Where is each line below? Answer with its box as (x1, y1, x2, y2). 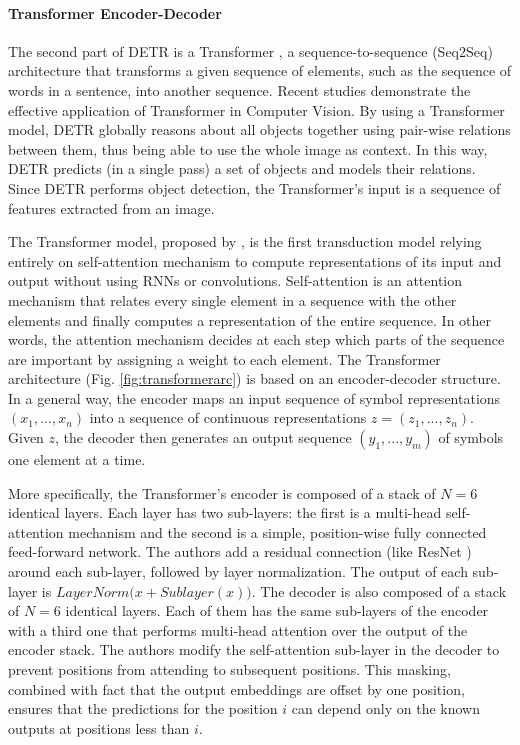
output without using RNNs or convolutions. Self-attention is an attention (8, 270, 463, 291)
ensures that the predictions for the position (8, 698, 278, 719)
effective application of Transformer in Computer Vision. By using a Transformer (8, 99, 505, 120)
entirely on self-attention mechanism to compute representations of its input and (8, 250, 502, 271)
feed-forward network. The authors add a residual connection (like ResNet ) (8, 541, 472, 562)
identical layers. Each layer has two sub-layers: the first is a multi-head (8, 502, 442, 523)
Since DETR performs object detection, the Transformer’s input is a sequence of (8, 177, 501, 198)
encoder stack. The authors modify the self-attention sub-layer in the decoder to (8, 639, 500, 660)
